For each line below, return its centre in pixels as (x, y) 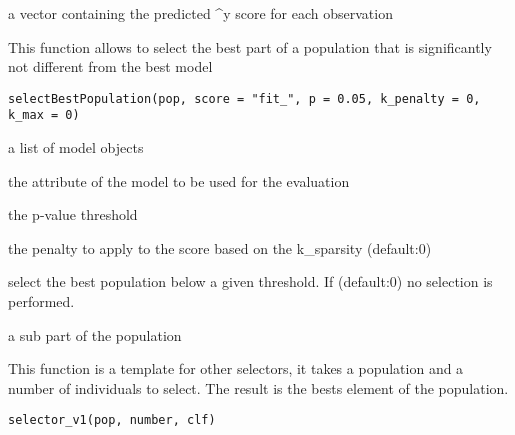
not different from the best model (110, 66)
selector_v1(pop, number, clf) (112, 420)
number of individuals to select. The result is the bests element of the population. (258, 387)
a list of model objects (76, 147)
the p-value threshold (73, 214)
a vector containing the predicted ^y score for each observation (200, 13)
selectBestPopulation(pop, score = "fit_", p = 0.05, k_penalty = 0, (244, 98)
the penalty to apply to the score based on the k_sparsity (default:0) (220, 247)
